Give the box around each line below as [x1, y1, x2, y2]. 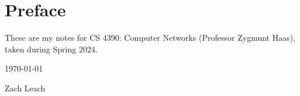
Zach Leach [5, 81, 46, 94]
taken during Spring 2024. [5, 42, 98, 55]
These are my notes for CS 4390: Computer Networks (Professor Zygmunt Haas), [5, 31, 296, 44]
